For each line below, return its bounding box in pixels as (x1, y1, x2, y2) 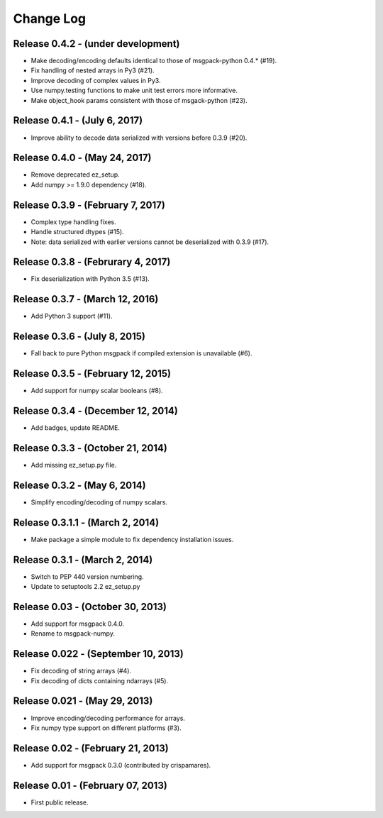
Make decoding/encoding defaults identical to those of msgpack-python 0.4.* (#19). (30, 57, 277, 65)
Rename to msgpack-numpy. (30, 629, 115, 638)
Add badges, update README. (30, 424, 121, 432)
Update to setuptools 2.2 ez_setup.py (30, 582, 140, 591)
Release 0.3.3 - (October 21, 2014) (13, 442, 168, 454)
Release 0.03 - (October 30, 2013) (13, 600, 167, 613)
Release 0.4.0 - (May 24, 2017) (13, 152, 152, 164)
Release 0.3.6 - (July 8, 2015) (13, 331, 145, 343)
